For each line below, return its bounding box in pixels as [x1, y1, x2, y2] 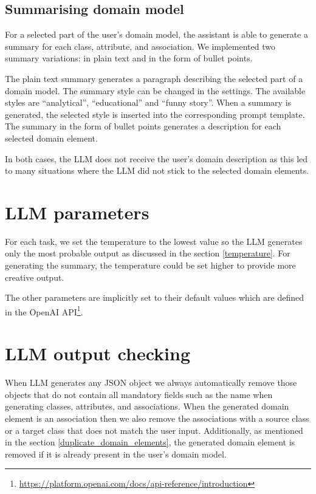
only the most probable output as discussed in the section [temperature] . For [5, 247, 290, 259]
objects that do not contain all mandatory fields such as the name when [5, 388, 273, 400]
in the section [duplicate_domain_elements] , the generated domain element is [5, 436, 295, 448]
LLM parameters [5, 199, 149, 224]
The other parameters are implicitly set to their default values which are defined [5, 291, 304, 304]
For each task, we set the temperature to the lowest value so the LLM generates [5, 235, 303, 247]
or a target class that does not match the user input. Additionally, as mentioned [5, 424, 303, 436]
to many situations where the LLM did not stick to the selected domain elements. [5, 164, 309, 177]
